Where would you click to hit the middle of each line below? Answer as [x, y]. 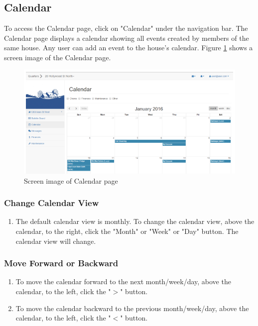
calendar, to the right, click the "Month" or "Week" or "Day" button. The [127, 231]
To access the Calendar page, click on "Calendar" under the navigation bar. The [126, 28]
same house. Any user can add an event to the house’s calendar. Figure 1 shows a [129, 48]
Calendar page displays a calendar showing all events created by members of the [127, 38]
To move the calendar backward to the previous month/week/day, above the [132, 308]
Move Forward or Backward [61, 263]
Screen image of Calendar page [71, 180]
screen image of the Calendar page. [58, 57]
